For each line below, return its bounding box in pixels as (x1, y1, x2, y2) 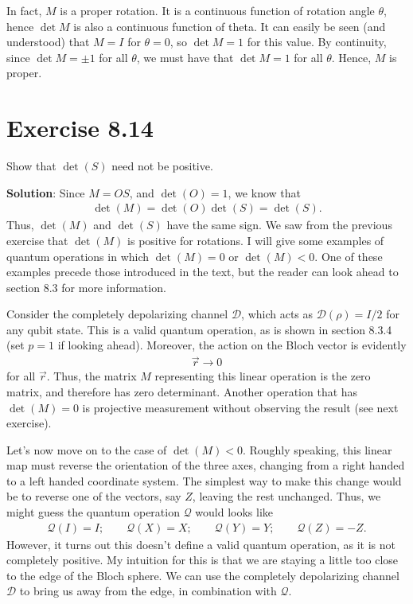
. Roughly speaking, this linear (242, 441, 392, 458)
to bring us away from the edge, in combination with (19, 583, 277, 599)
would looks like (195, 504, 274, 520)
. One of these (314, 247, 383, 264)
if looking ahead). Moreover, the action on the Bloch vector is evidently (57, 337, 407, 353)
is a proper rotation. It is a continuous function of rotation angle (60, 2, 375, 18)
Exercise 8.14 (6, 111, 154, 144)
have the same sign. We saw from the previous (166, 216, 392, 233)
